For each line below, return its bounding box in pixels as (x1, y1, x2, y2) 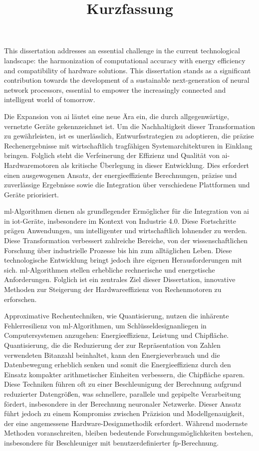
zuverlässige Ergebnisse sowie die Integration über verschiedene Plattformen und (4, 179, 250, 190)
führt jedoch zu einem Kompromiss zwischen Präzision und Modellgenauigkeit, (4, 408, 245, 419)
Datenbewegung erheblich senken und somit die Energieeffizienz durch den (4, 359, 231, 370)
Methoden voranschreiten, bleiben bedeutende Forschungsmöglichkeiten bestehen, (4, 428, 253, 438)
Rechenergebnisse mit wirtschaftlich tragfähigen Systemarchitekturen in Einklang (4, 140, 253, 150)
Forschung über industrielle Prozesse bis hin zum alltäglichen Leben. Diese (4, 245, 232, 255)
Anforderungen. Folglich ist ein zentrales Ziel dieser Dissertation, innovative (4, 274, 236, 285)
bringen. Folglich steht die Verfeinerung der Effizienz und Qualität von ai (4, 150, 228, 160)
